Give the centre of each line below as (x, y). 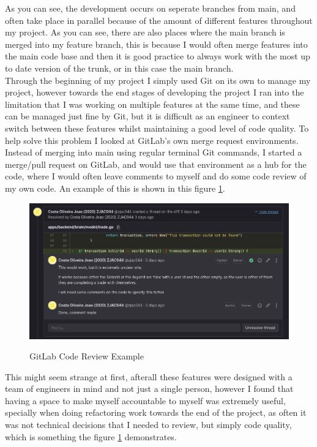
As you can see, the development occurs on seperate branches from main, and (150, 8)
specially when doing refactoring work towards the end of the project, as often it (156, 412)
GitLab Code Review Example (87, 356)
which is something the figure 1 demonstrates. (91, 436)
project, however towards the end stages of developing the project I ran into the (155, 92)
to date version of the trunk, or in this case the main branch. (119, 68)
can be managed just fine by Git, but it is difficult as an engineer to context (147, 116)
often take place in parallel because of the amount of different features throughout (159, 20)
